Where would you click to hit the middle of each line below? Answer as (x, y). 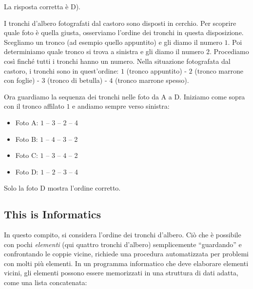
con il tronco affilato (34, 106)
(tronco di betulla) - (77, 80)
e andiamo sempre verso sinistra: (121, 106)
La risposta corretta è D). (42, 6)
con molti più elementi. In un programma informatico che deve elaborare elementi (126, 263)
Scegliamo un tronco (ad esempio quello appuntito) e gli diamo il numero (113, 42)
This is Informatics (52, 214)
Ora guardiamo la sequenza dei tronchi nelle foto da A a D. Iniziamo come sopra (125, 96)
